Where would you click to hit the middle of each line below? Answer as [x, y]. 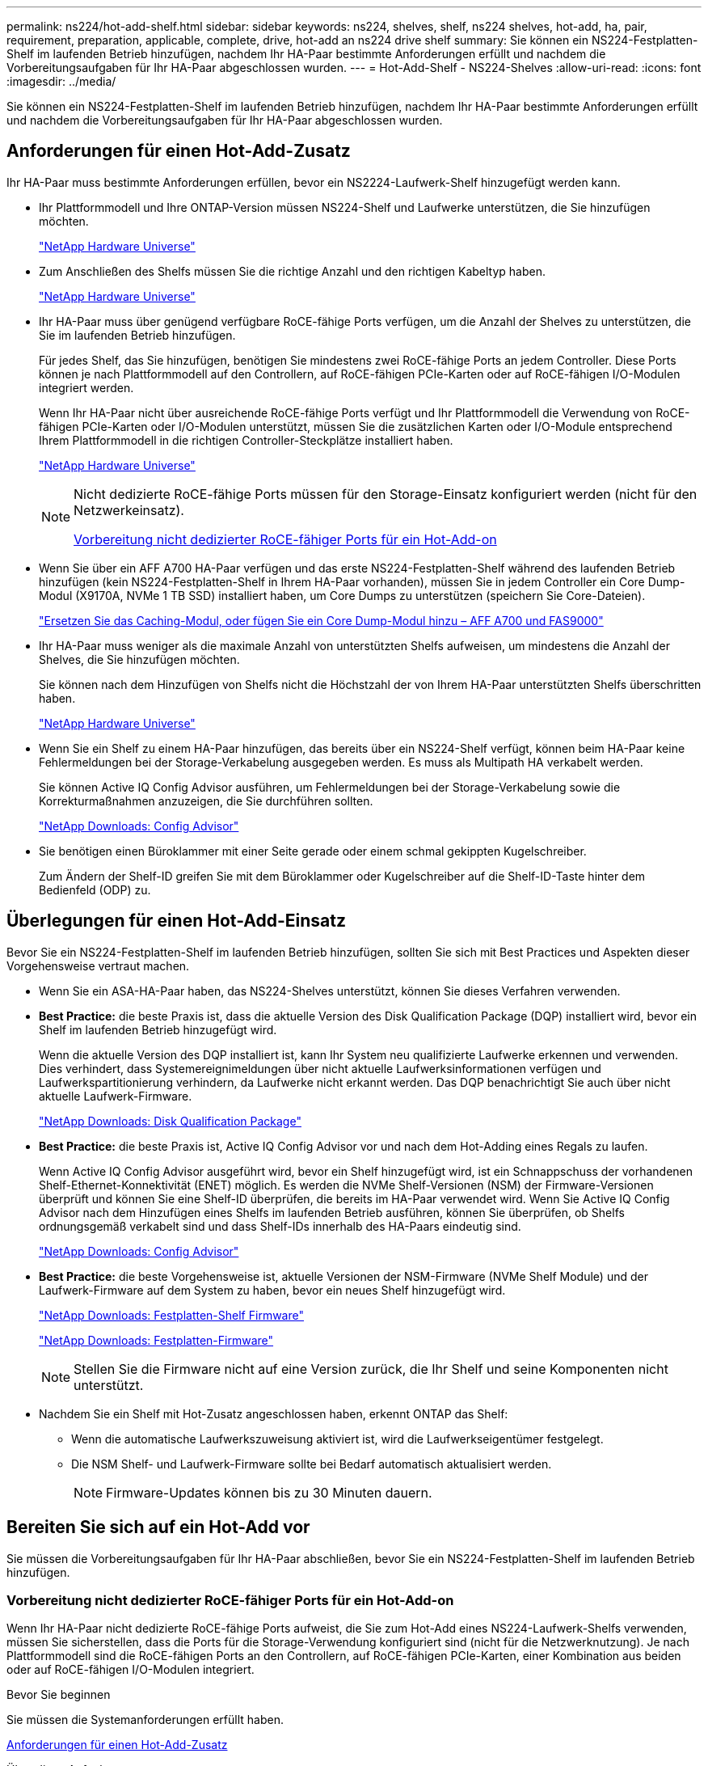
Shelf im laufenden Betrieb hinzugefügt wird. [158, 1029]
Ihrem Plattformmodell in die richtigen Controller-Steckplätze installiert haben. [246, 440]
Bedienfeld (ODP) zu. [95, 889]
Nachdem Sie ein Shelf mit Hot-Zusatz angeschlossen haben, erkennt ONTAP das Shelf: [274, 1413]
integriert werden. [86, 387]
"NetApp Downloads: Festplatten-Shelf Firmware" [171, 1315]
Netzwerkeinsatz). [129, 510]
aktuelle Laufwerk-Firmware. [116, 1096]
